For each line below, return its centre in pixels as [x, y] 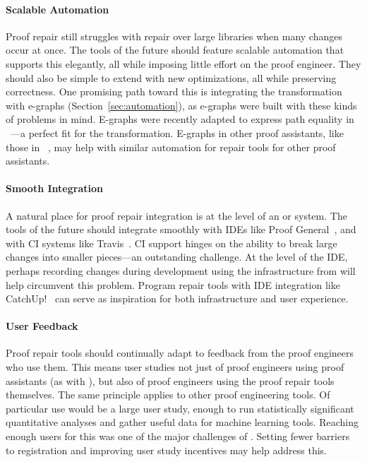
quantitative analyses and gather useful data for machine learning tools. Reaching [182, 422]
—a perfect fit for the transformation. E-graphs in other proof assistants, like [177, 132]
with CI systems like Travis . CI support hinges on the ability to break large [172, 243]
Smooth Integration [54, 188]
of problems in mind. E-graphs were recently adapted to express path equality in [180, 119]
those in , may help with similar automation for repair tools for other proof [171, 147]
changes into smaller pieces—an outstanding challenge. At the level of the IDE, [177, 257]
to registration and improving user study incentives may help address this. [166, 450]
